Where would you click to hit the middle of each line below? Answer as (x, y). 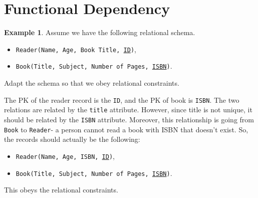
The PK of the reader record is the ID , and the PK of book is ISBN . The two (122, 100)
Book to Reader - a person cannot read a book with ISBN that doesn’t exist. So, (126, 129)
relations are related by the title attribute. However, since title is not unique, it (128, 110)
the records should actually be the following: (72, 139)
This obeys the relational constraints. (61, 190)
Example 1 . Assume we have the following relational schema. (100, 32)
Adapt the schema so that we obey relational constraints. (92, 83)
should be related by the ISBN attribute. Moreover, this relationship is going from (129, 119)
